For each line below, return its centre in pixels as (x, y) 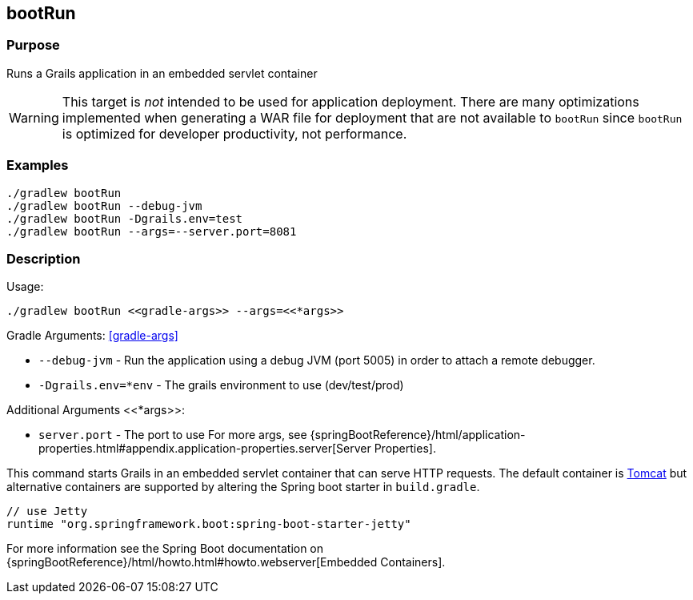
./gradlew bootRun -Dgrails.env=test (125, 218)
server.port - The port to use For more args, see (173, 435)
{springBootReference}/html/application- (418, 435)
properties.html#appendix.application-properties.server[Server (205, 449)
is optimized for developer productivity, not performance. (234, 133)
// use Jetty (47, 511)
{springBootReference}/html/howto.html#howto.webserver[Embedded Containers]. (226, 562)
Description (44, 258)
